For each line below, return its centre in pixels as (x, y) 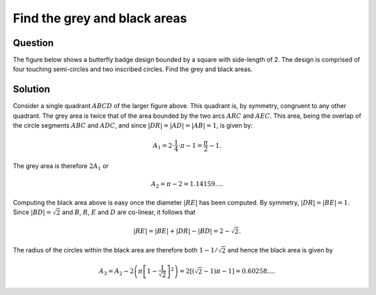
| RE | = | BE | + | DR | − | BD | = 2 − (182, 231)
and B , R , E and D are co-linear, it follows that (128, 212)
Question (33, 43)
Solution (31, 90)
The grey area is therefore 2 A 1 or (61, 167)
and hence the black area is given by (280, 250)
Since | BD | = (32, 212)
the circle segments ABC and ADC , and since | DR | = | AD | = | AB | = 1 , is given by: (133, 126)
